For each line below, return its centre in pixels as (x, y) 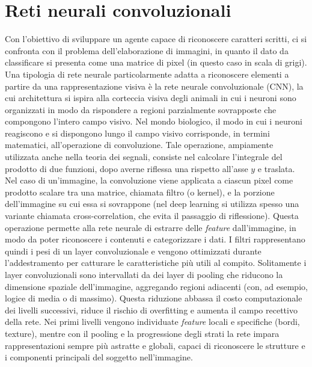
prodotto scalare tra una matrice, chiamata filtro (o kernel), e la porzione (140, 192)
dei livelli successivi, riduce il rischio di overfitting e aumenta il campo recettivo (151, 310)
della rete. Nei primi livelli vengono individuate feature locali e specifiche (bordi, (152, 322)
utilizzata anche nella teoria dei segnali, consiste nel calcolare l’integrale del (144, 157)
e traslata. (276, 168)
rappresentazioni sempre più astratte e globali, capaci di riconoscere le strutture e (155, 345)
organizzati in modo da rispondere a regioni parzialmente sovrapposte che (141, 109)
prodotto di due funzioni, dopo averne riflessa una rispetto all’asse (127, 168)
